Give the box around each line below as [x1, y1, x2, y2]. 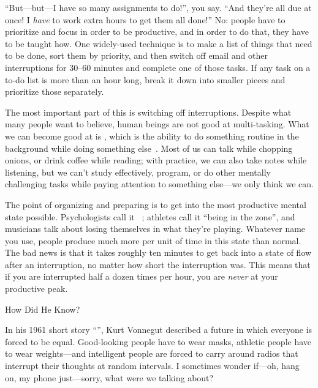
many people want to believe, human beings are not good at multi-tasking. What [5, 118, 309, 130]
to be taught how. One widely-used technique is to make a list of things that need [5, 37, 312, 50]
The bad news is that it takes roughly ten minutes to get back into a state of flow [5, 246, 312, 259]
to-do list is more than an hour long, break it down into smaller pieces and [5, 73, 286, 86]
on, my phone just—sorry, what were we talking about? [5, 371, 214, 384]
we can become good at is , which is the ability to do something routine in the [5, 129, 299, 142]
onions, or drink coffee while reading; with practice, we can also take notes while [5, 154, 307, 166]
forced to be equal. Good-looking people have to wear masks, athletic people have [5, 335, 312, 348]
